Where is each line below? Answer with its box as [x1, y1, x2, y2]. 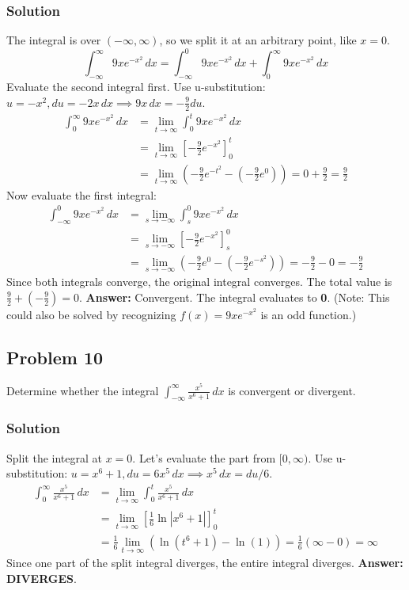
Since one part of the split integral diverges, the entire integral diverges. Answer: [6, 554, 403, 571]
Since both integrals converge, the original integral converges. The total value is [6, 273, 392, 290]
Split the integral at [6, 449, 103, 466]
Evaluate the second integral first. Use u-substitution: [6, 78, 266, 95]
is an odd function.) [260, 306, 357, 322]
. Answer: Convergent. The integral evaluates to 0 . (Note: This [78, 288, 390, 305]
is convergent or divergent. [228, 382, 356, 398]
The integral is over [6, 32, 101, 48]
